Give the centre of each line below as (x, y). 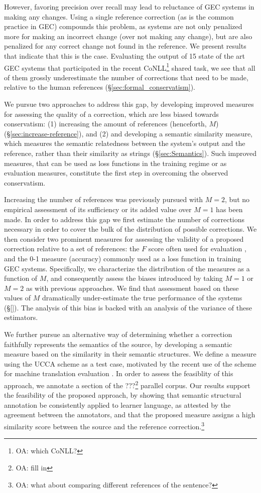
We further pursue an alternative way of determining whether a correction (118, 334)
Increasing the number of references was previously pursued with (104, 199)
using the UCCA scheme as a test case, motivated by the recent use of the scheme (130, 363)
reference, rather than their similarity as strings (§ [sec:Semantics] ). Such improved (130, 153)
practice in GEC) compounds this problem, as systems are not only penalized (123, 26)
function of (21, 278)
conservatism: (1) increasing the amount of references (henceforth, (105, 124)
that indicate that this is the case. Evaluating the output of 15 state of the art (125, 55)
